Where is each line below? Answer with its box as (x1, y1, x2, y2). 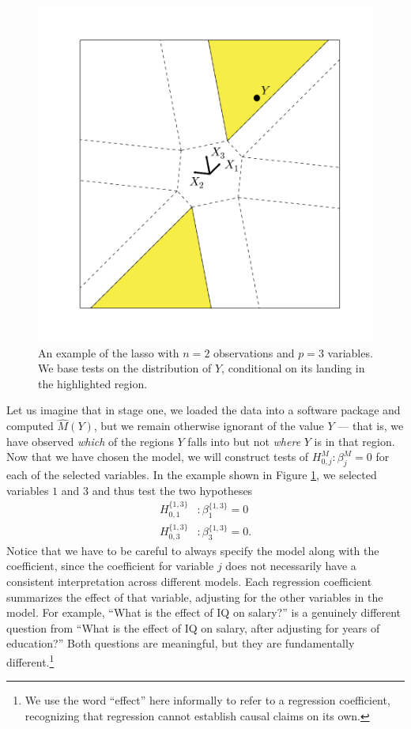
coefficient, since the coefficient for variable (6, 557, 214, 574)
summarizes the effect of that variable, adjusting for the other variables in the (6, 588, 383, 605)
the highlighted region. (38, 375, 148, 391)
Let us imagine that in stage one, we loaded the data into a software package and (6, 402, 401, 418)
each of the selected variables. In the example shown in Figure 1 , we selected (6, 466, 377, 483)
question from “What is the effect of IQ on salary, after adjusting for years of (6, 619, 380, 636)
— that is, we (337, 417, 404, 434)
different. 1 (6, 652, 55, 670)
